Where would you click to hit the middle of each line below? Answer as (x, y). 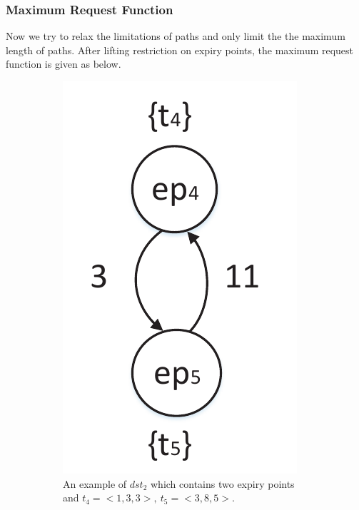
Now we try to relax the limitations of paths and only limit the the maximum (176, 36)
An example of (95, 483)
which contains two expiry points (222, 483)
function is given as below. (64, 64)
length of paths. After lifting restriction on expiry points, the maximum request (180, 50)
